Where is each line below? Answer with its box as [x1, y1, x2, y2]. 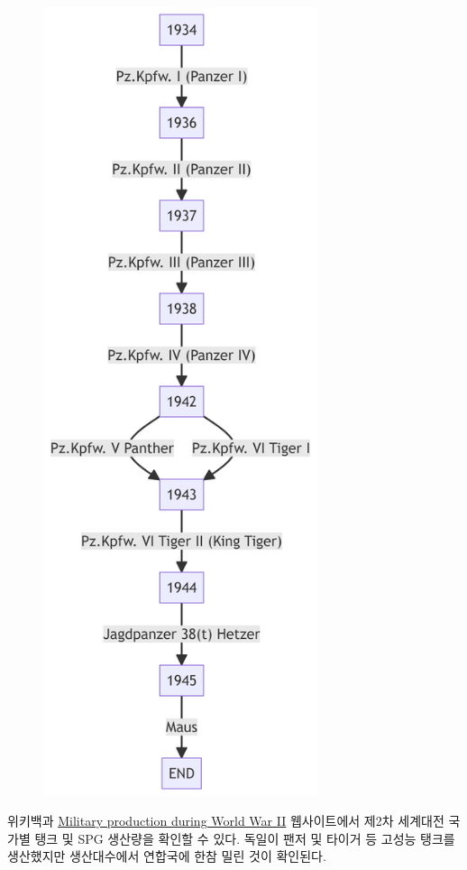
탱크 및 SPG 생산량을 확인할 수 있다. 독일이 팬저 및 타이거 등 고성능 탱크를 [34, 828, 455, 847]
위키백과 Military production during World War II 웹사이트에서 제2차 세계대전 [7, 811, 444, 830]
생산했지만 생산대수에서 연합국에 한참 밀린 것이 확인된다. [7, 847, 326, 865]
